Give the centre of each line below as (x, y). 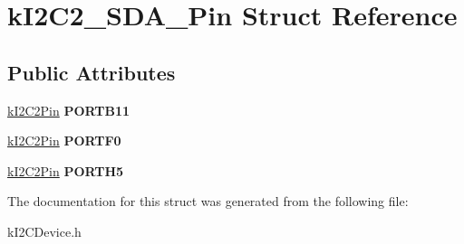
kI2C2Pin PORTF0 (64, 141)
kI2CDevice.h (44, 231)
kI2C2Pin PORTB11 (69, 110)
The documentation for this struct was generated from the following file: (208, 201)
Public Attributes (92, 72)
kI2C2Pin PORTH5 (66, 170)
